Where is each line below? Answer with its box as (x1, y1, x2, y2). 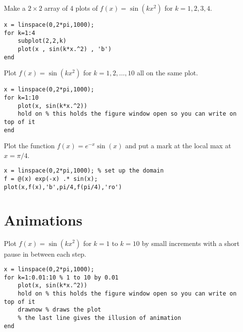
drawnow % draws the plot (17, 306, 101, 314)
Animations (4, 210, 82, 229)
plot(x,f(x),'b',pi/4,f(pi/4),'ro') (4, 183, 122, 191)
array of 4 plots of (44, 3, 98, 13)
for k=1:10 (4, 94, 39, 101)
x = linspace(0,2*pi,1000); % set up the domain (4, 167, 164, 175)
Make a (4, 3, 26, 13)
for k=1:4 (4, 29, 35, 36)
